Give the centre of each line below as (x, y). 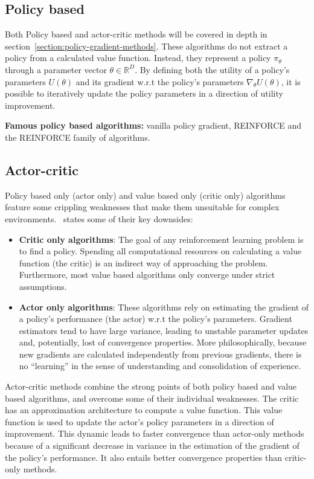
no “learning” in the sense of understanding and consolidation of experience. (160, 366)
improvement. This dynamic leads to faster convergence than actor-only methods (155, 433)
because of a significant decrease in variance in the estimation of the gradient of (152, 445)
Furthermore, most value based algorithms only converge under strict (147, 275)
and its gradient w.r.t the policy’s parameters (160, 81)
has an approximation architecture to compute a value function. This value (144, 410)
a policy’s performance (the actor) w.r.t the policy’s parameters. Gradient (155, 319)
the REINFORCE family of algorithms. (78, 137)
